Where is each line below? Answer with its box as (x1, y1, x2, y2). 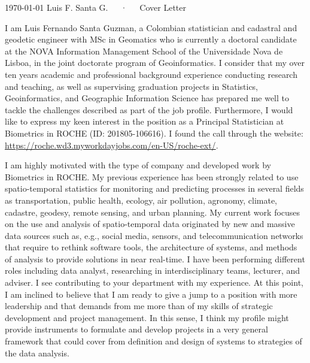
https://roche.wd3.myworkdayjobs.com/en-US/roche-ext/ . (5, 138, 218, 151)
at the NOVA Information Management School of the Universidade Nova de (5, 44, 283, 57)
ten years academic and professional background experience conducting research (5, 68, 297, 80)
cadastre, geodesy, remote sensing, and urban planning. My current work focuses (5, 205, 300, 218)
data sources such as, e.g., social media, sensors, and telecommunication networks (5, 229, 303, 241)
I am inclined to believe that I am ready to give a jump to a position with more (5, 288, 297, 300)
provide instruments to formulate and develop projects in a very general (5, 323, 268, 335)
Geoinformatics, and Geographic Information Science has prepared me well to (5, 92, 289, 104)
